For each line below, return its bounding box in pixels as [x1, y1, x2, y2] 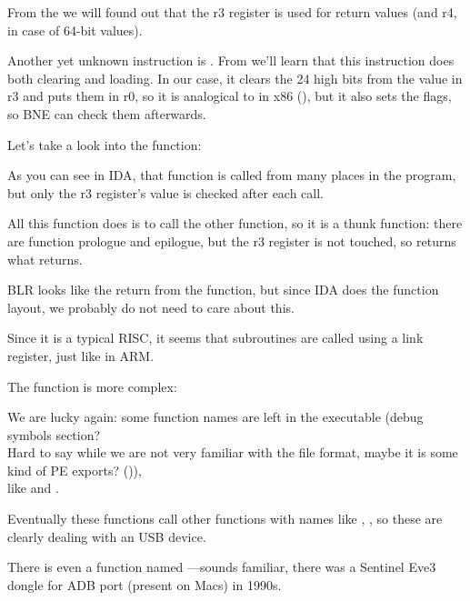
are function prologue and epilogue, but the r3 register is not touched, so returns [7, 231, 456, 250]
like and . [7, 478, 59, 497]
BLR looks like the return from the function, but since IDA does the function [7, 280, 439, 299]
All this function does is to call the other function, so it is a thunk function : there [7, 214, 463, 233]
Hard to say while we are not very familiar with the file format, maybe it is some [7, 443, 458, 462]
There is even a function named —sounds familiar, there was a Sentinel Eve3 [7, 557, 436, 576]
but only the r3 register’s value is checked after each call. [7, 183, 325, 202]
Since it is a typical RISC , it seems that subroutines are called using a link [7, 328, 424, 347]
